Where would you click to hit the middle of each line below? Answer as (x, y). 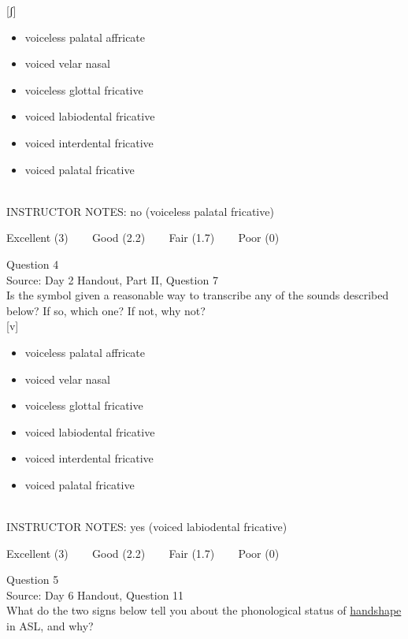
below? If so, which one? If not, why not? (106, 310)
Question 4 (33, 264)
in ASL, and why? (50, 626)
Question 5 (33, 580)
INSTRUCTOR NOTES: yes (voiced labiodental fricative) (147, 527)
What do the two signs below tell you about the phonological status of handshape (204, 610)
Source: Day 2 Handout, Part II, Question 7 (112, 279)
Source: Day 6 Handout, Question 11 (95, 594)
